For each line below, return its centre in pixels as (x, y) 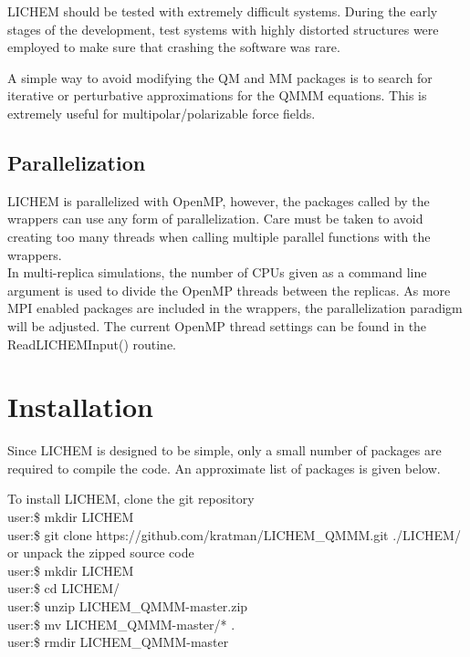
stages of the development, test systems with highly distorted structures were (223, 29)
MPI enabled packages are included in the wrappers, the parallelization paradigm (235, 308)
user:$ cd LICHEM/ (64, 588)
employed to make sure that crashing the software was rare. (174, 47)
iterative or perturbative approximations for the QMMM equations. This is (217, 95)
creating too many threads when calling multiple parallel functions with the (219, 236)
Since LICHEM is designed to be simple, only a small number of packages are (225, 450)
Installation (80, 407)
